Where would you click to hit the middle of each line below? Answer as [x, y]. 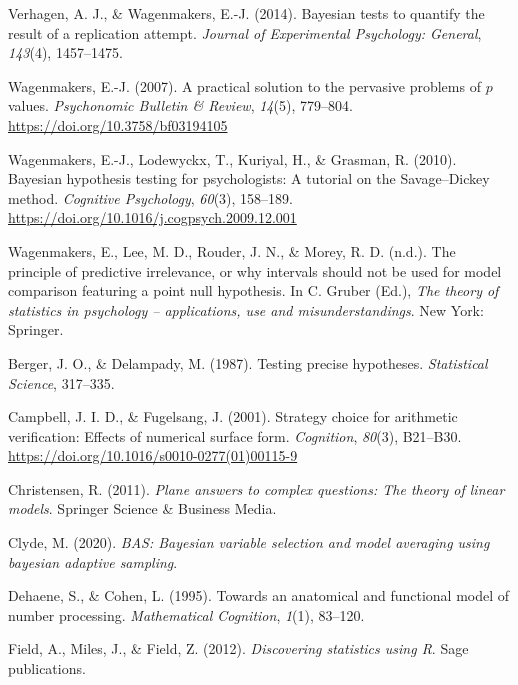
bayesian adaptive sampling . [93, 561]
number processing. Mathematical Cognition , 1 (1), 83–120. [186, 614]
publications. [47, 668]
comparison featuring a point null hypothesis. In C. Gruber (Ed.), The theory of [253, 290]
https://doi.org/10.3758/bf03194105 [118, 124]
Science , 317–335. [61, 382]
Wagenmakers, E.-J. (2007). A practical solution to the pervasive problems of [244, 85]
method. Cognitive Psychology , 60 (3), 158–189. [151, 197]
